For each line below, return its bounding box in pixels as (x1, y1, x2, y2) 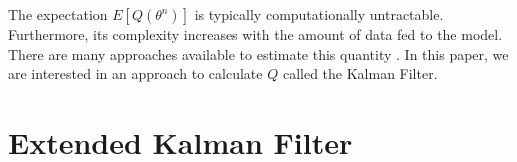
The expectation (8, 4, 108, 24)
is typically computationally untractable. (194, 4, 444, 24)
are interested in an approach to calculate (8, 63, 263, 84)
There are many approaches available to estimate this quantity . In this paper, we (8, 43, 509, 64)
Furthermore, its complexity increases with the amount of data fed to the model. (8, 24, 503, 44)
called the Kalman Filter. (282, 63, 438, 84)
